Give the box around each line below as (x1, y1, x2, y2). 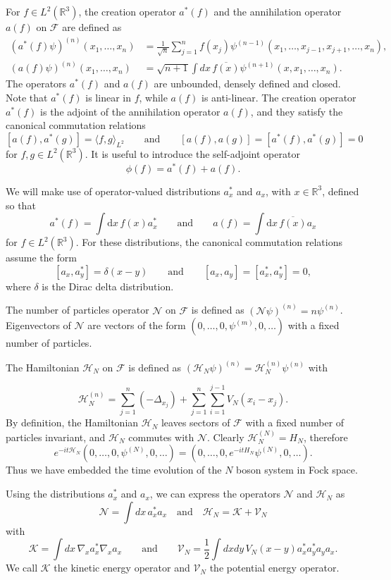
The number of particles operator (6, 302, 149, 317)
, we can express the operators (149, 486, 280, 501)
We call (6, 560, 38, 575)
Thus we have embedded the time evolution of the (6, 462, 222, 477)
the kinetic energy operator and (54, 560, 190, 575)
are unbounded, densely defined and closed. (154, 76, 341, 91)
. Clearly (207, 429, 244, 444)
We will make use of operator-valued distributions (6, 183, 221, 198)
